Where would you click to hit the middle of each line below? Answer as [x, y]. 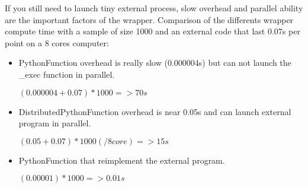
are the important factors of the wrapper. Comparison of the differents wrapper [149, 19]
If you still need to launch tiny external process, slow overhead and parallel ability [154, 8]
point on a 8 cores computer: [57, 42]
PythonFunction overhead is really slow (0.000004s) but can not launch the [155, 63]
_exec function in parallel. [67, 74]
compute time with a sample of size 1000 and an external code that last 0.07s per [153, 31]
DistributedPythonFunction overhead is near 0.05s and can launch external [155, 111]
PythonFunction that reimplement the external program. [122, 160]
